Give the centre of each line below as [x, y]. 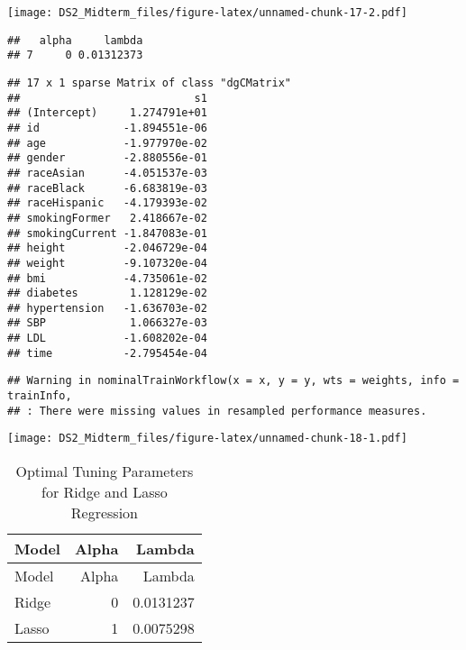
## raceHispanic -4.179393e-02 [107, 203]
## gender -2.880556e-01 [107, 158]
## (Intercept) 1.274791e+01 [107, 113]
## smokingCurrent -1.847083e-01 [107, 233]
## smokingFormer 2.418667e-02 [107, 218]
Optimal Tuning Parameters [105, 471]
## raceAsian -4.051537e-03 [107, 173]
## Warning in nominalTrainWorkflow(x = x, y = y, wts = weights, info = [233, 381]
